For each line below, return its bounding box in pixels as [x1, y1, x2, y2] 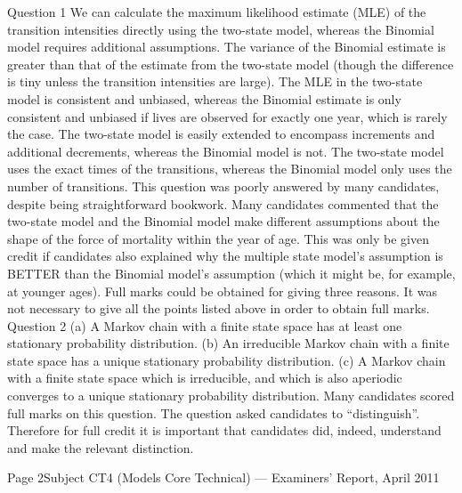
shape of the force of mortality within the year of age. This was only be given [7, 229, 429, 247]
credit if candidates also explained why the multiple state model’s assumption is [7, 246, 443, 265]
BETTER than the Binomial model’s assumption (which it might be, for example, [7, 263, 456, 282]
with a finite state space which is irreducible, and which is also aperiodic [7, 368, 402, 387]
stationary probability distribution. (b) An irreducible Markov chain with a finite [7, 334, 450, 352]
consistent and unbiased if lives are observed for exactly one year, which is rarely [7, 107, 448, 125]
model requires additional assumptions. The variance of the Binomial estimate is [7, 37, 446, 56]
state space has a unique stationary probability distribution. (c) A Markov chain [7, 351, 446, 369]
